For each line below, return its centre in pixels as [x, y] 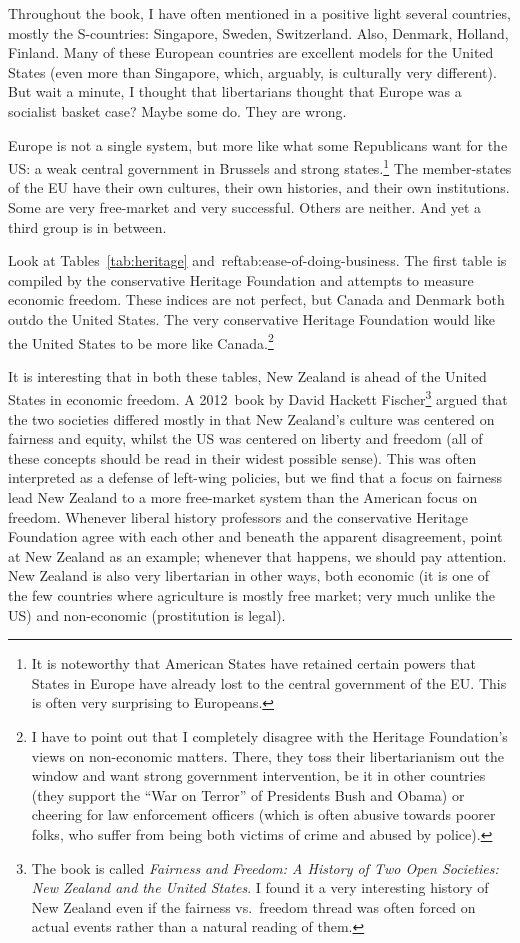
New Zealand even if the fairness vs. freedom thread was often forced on [253, 906]
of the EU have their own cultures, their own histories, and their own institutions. [259, 187]
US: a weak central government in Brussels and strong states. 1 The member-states [260, 166]
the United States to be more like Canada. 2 [141, 341]
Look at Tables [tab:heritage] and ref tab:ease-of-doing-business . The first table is [257, 260]
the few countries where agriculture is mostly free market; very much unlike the [251, 595]
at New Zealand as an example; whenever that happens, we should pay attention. [257, 555]
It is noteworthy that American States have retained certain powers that [253, 663]
